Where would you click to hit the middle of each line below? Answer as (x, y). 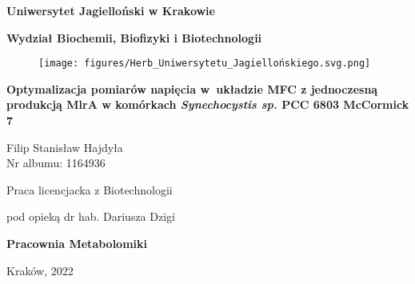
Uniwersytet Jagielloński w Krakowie (111, 10)
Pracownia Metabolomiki (77, 243)
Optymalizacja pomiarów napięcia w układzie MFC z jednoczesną (192, 88)
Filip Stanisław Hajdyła (65, 147)
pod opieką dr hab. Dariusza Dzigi (91, 216)
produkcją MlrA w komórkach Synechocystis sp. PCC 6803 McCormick (208, 104)
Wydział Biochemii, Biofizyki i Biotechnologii (134, 37)
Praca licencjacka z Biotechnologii (90, 189)
